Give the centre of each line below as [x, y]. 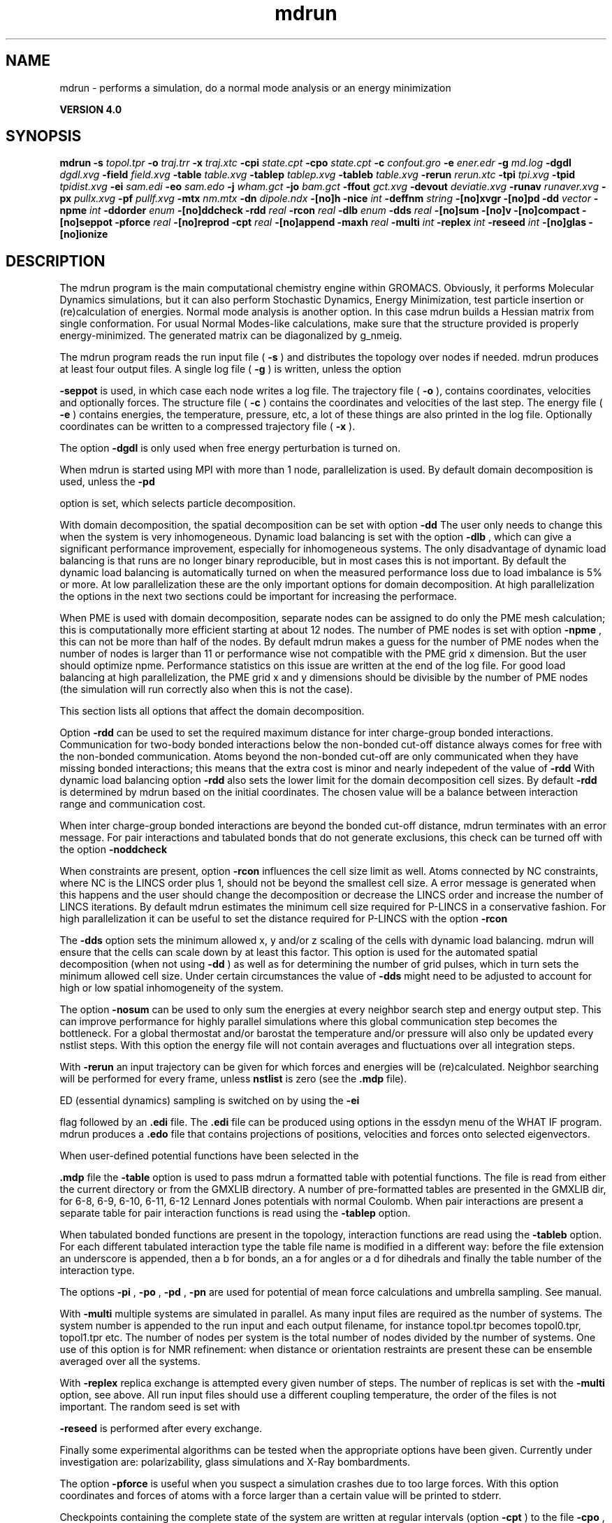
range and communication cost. [132, 804]
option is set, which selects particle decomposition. [178, 503]
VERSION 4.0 [91, 109]
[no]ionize [84, 234]
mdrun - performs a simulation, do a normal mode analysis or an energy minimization [255, 87]
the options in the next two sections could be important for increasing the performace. [258, 596]
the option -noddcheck [114, 850]
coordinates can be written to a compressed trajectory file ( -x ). [207, 427]
